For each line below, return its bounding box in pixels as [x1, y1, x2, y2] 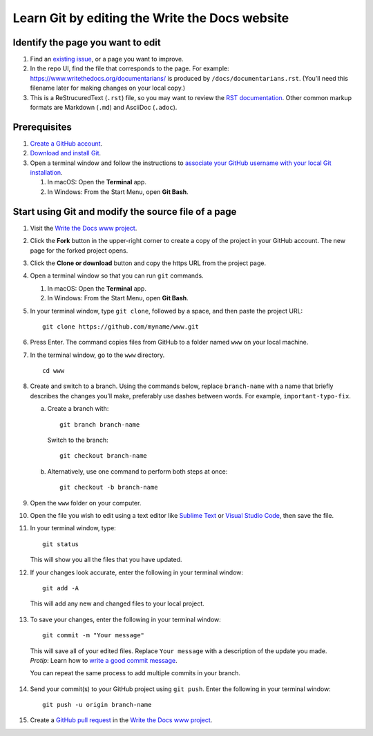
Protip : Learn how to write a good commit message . [30, 656, 178, 664]
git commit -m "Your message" [42, 632, 145, 639]
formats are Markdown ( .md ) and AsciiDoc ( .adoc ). [30, 104, 178, 112]
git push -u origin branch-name [42, 701, 152, 709]
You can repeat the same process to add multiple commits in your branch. [30, 669, 241, 677]
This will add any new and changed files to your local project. [30, 599, 205, 608]
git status [42, 540, 79, 548]
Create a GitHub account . [30, 139, 103, 148]
